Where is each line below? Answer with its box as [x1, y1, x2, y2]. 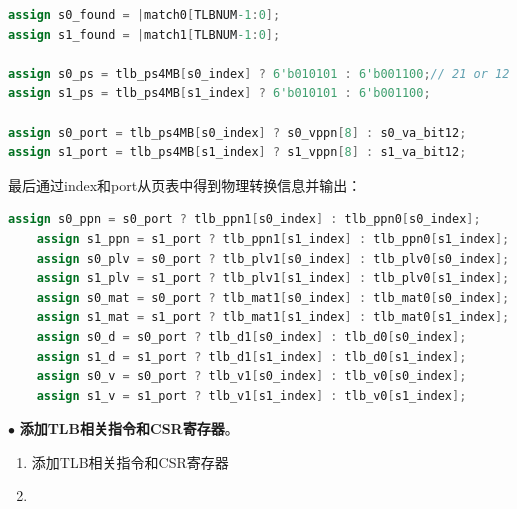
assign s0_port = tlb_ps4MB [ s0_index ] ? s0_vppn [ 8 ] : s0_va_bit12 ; [8, 125, 467, 140]
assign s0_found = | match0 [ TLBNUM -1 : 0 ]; [8, 8, 281, 22]
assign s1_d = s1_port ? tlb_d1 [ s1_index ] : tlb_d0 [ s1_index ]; [36, 349, 467, 364]
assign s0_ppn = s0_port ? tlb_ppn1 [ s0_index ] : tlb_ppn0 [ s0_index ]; [8, 212, 481, 227]
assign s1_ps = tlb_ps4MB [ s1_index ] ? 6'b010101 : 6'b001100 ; [8, 86, 431, 101]
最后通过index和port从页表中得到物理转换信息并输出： [8, 174, 362, 195]
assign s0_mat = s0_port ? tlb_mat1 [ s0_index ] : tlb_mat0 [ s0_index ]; [36, 290, 510, 305]
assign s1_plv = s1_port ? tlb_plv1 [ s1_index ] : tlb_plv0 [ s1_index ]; [36, 271, 510, 286]
